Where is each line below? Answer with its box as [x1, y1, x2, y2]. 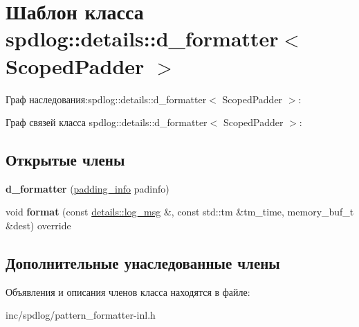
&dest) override [6, 218, 71, 233]
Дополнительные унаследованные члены [6, 252, 280, 274]
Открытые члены [6, 149, 125, 170]
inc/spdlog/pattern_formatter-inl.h [6, 308, 156, 322]
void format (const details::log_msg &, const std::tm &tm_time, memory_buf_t [6, 204, 354, 219]
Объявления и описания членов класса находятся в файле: [6, 284, 250, 299]
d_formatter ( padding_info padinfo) [6, 181, 169, 195]
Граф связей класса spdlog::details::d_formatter [6, 115, 208, 130]
